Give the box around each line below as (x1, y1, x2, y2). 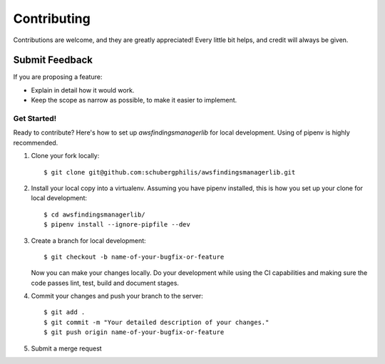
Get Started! (13, 114, 57, 123)
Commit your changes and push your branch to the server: (31, 292, 203, 301)
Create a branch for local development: (31, 236, 146, 245)
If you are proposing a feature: (13, 73, 103, 81)
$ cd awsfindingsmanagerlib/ (43, 210, 145, 219)
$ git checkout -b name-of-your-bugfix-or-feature (43, 253, 225, 261)
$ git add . (43, 308, 86, 316)
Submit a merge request (31, 344, 103, 353)
